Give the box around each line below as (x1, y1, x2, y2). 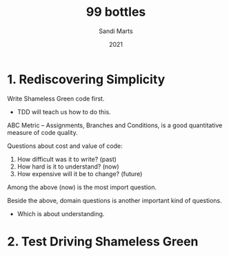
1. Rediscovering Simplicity (7, 72, 166, 87)
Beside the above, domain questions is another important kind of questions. (7, 196, 222, 204)
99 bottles (86, 4, 146, 20)
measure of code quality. (7, 128, 78, 136)
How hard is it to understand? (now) (17, 162, 119, 171)
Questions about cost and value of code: (7, 142, 123, 150)
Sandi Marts (99, 27, 133, 35)
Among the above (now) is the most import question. (7, 183, 157, 191)
